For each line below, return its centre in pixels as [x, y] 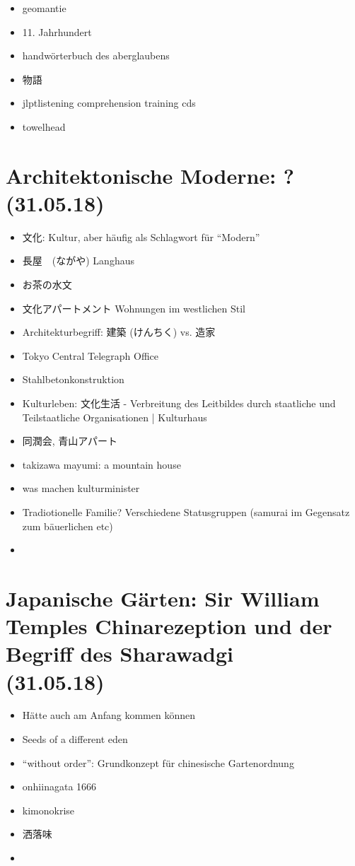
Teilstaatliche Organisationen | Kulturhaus [115, 417]
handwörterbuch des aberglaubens [96, 55]
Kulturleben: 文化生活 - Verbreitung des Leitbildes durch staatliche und [179, 403]
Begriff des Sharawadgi [120, 654]
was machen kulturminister [81, 488]
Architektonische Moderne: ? [150, 175]
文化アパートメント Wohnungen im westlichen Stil [134, 308]
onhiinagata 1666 [59, 786]
